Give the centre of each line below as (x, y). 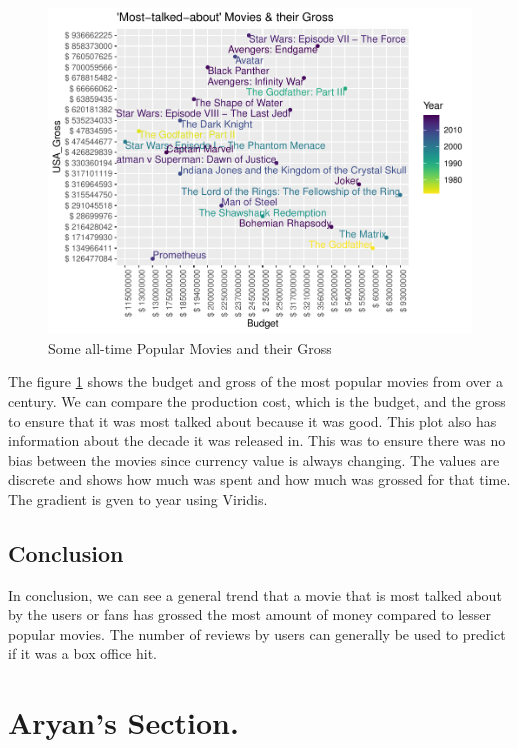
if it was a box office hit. (83, 653)
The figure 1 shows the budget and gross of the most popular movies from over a (255, 381)
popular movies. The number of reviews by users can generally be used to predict (257, 633)
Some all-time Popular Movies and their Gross (190, 347)
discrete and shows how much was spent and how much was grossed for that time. (259, 479)
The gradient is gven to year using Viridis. (138, 498)
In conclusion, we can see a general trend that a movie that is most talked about (255, 594)
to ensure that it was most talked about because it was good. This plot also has (252, 420)
